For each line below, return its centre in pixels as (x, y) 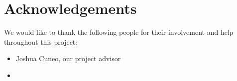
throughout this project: (41, 41)
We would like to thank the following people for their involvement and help (119, 32)
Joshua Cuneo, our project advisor (68, 58)
